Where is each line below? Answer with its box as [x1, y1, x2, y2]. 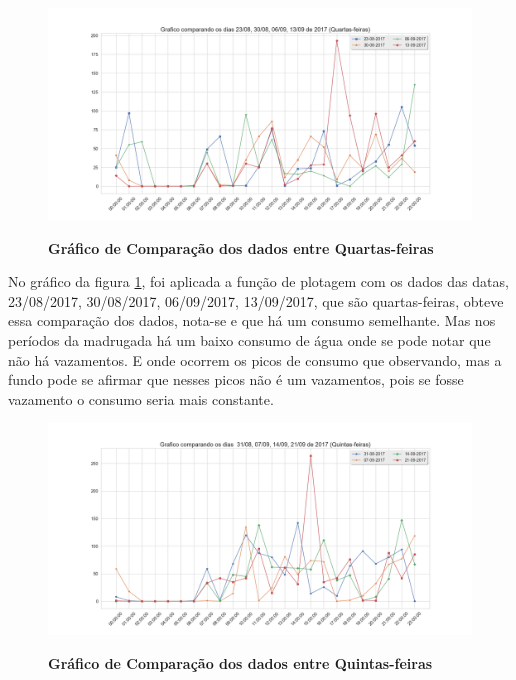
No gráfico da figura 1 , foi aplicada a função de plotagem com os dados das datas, [8, 271, 509, 292]
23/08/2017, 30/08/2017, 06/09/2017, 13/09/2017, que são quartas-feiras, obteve [8, 290, 504, 311]
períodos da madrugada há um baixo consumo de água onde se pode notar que [8, 329, 491, 350]
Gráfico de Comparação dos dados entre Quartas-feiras [48, 237, 434, 258]
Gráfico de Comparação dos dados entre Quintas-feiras [48, 652, 433, 673]
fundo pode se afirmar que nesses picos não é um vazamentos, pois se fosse [8, 369, 464, 390]
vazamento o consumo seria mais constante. [8, 388, 274, 409]
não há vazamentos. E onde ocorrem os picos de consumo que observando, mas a [8, 349, 502, 370]
